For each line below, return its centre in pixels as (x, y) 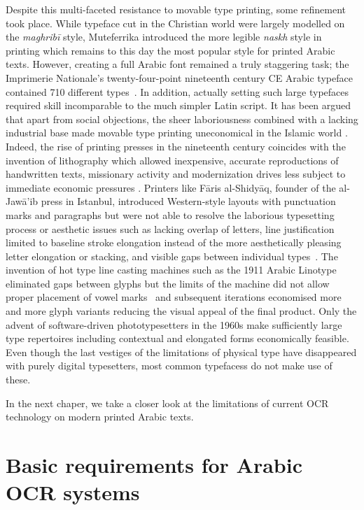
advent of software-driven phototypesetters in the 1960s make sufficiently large (174, 324)
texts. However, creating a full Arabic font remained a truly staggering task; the (177, 64)
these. (18, 380)
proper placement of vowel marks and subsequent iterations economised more (174, 297)
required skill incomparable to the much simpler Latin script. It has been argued (178, 105)
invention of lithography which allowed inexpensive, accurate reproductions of (172, 160)
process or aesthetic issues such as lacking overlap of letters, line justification (170, 228)
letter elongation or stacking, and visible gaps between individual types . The (172, 256)
